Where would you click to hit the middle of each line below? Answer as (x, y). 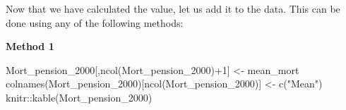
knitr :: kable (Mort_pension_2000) (79, 97)
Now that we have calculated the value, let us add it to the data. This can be (173, 8)
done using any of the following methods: (95, 22)
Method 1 (30, 46)
